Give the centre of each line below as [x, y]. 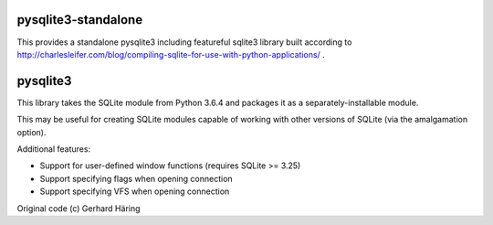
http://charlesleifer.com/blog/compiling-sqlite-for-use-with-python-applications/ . [171, 54]
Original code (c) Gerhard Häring [79, 208]
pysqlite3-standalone [80, 20]
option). [31, 132]
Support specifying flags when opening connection [136, 178]
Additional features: [54, 149]
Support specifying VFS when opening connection [135, 191]
